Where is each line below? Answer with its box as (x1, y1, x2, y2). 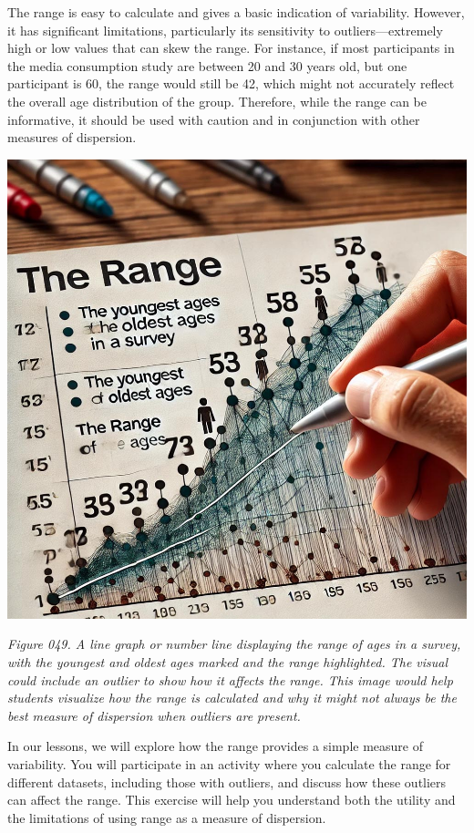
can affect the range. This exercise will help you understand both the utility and (7, 790, 456, 809)
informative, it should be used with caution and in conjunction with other (7, 109, 420, 129)
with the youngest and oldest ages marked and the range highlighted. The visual (7, 652, 448, 671)
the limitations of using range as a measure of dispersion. (7, 807, 326, 827)
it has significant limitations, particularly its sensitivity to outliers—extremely (7, 20, 443, 39)
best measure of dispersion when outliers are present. (7, 705, 301, 725)
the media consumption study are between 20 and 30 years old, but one (7, 56, 407, 75)
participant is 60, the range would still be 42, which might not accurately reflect (7, 74, 455, 93)
